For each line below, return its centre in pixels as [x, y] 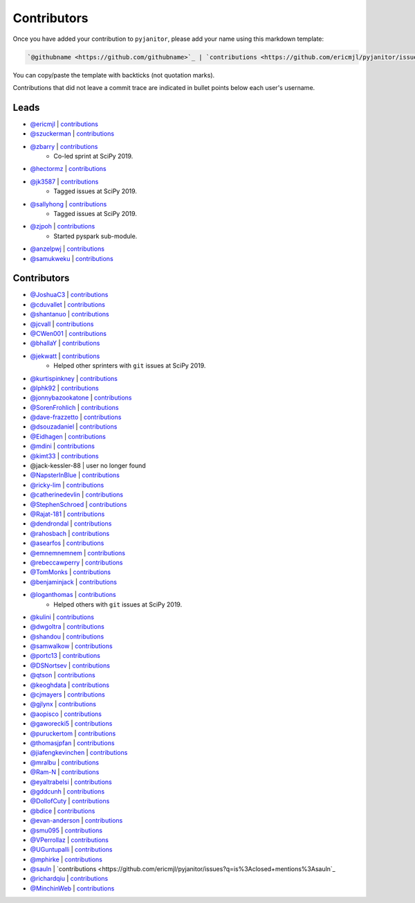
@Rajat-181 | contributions [67, 514]
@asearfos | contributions [67, 543]
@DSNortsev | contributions [70, 665]
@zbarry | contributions [64, 146]
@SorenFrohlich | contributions [74, 407]
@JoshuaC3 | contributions [69, 295]
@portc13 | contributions [65, 656]
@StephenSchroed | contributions [79, 504]
